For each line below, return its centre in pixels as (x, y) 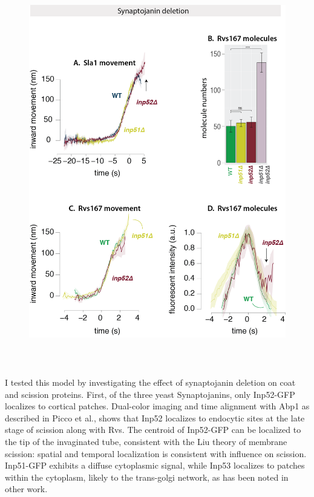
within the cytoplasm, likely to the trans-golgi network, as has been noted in (147, 477)
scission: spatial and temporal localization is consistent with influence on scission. (156, 453)
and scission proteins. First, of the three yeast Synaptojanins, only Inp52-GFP (150, 394)
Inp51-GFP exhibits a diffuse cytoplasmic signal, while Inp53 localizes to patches (155, 465)
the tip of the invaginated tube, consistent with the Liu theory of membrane (146, 442)
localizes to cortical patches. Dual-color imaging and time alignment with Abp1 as (157, 406)
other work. (26, 489)
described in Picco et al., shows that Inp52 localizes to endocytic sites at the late (155, 417)
